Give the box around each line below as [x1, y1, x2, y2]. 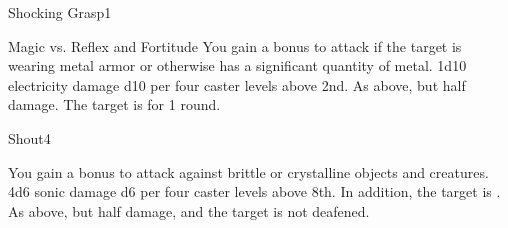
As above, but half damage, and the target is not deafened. [8, 200, 370, 221]
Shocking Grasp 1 [8, 2, 112, 22]
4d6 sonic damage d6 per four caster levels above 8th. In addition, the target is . [8, 181, 501, 202]
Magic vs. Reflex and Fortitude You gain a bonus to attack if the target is [8, 35, 462, 56]
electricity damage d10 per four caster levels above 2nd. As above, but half [8, 74, 466, 95]
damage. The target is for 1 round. [8, 94, 221, 115]
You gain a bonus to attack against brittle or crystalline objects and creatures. [8, 161, 489, 182]
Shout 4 [8, 127, 51, 148]
